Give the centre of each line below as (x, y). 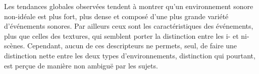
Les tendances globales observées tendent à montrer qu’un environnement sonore (129, 6)
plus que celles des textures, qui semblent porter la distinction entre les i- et (121, 35)
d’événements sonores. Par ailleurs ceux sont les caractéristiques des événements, (129, 26)
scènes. (15, 46)
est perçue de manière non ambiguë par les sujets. (81, 65)
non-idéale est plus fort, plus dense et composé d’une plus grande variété (116, 16)
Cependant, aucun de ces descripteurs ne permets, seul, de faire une (132, 46)
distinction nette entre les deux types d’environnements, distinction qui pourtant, (130, 55)
